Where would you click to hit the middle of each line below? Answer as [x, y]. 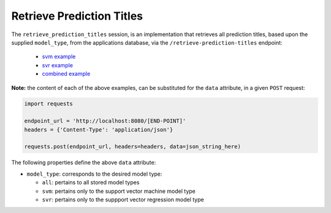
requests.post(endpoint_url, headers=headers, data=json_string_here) [133, 147]
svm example [59, 57]
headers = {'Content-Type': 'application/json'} [99, 129]
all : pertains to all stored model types [91, 182]
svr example [58, 65]
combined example [66, 74]
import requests [49, 104]
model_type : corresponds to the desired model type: [94, 174]
